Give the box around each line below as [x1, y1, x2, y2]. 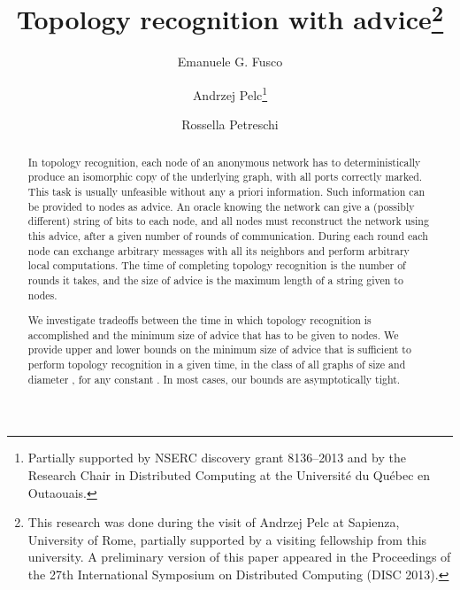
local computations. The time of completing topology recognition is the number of [27, 258, 406, 273]
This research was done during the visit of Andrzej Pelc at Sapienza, [27, 513, 400, 532]
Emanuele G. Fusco [177, 52, 283, 71]
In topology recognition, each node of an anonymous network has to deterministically [27, 154, 421, 169]
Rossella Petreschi [181, 115, 279, 134]
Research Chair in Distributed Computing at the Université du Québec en [27, 466, 431, 485]
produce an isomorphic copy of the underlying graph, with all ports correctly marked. [27, 169, 423, 184]
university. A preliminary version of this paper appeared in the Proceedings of [27, 547, 451, 566]
